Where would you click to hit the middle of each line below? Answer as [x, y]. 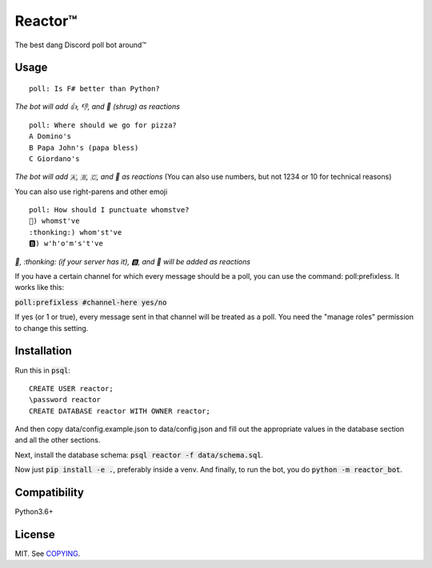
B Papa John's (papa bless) [84, 147]
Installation [43, 351]
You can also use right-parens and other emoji [91, 191]
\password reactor [65, 400]
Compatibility [49, 493]
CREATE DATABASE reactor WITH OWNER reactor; [120, 411]
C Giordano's [54, 159]
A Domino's [50, 137]
